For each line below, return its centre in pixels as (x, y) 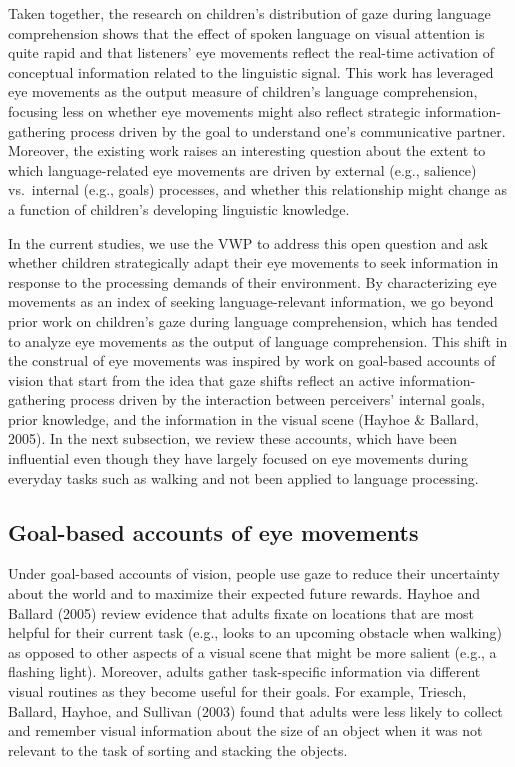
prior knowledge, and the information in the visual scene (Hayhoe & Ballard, (243, 418)
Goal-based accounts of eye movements (213, 531)
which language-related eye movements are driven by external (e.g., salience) (242, 169)
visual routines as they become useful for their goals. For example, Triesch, (237, 691)
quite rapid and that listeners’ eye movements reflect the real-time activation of (251, 52)
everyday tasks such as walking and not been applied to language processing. (243, 477)
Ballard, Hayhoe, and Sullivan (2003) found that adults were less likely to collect (255, 710)
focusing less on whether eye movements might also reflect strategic (214, 110)
